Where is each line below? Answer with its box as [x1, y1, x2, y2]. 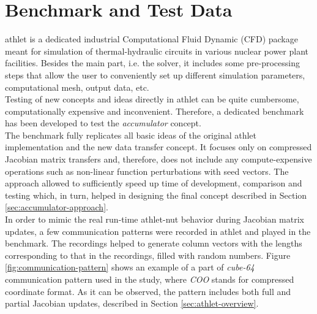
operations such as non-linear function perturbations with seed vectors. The [5, 164, 289, 177]
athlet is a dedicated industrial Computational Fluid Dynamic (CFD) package [5, 33, 298, 45]
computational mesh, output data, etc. [5, 80, 149, 93]
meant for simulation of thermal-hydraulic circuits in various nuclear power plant [5, 44, 308, 57]
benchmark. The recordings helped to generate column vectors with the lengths [5, 237, 302, 250]
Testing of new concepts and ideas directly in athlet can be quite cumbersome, [5, 93, 299, 105]
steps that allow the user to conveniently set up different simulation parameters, [5, 68, 305, 81]
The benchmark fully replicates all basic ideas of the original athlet [5, 128, 257, 141]
